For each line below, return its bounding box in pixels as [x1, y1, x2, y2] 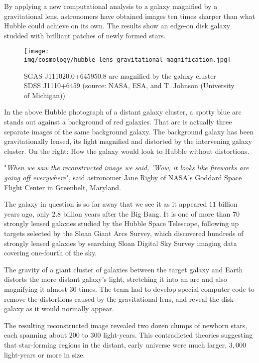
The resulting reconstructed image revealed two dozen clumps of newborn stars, [4, 320, 248, 330]
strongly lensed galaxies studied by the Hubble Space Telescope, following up [4, 218, 239, 229]
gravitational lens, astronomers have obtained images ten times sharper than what [4, 10, 255, 21]
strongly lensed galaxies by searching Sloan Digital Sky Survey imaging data [4, 238, 237, 248]
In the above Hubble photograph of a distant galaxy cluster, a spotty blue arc [4, 107, 242, 117]
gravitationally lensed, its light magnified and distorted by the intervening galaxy [4, 136, 252, 146]
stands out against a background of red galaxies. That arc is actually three [4, 117, 232, 127]
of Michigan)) [24, 90, 65, 100]
